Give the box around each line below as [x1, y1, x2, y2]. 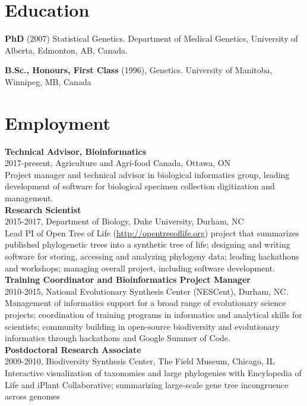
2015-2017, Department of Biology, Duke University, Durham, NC [5, 215, 244, 227]
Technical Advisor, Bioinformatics [5, 145, 147, 157]
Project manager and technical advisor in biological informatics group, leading [5, 168, 290, 180]
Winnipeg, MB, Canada [5, 75, 91, 88]
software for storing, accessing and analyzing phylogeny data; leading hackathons [5, 249, 299, 262]
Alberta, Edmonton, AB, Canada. [5, 43, 128, 56]
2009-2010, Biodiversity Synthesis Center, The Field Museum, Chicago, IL [5, 355, 275, 367]
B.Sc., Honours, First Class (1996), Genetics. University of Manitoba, [5, 64, 273, 76]
